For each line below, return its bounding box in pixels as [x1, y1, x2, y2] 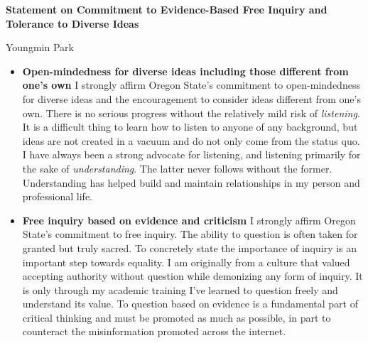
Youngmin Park [6, 40, 74, 55]
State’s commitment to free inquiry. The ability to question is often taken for [22, 227, 358, 241]
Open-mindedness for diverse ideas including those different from [22, 63, 349, 78]
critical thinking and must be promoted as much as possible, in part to [22, 310, 331, 325]
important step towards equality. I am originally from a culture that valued [22, 254, 350, 269]
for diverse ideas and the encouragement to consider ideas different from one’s [22, 91, 361, 106]
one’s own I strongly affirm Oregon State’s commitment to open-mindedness [22, 77, 360, 92]
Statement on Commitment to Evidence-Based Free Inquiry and [6, 2, 328, 16]
